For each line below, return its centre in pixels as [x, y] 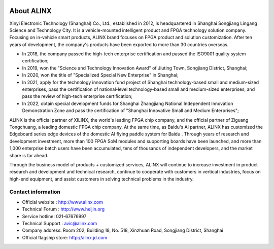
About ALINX [30, 11]
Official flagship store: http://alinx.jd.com [65, 237]
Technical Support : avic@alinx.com [60, 224]
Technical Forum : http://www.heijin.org [63, 209]
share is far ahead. [29, 155]
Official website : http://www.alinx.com [63, 202]
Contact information [35, 192]
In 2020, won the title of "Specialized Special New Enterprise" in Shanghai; [100, 75]
